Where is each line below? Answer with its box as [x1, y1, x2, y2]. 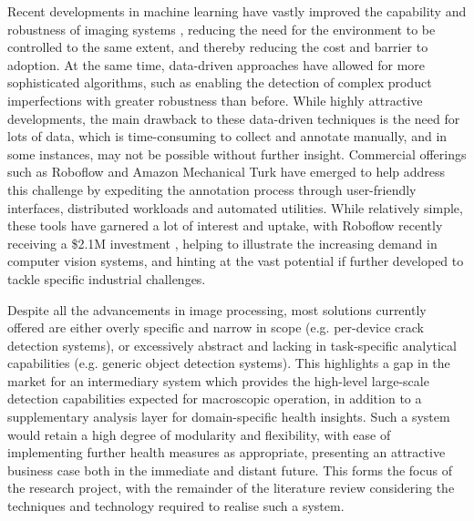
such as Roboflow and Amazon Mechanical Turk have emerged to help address [7, 162, 446, 181]
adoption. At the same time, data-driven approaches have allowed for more [7, 55, 426, 74]
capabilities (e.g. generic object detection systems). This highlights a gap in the [7, 353, 450, 373]
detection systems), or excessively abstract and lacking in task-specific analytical [7, 335, 457, 354]
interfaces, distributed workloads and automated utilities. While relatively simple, [7, 198, 463, 217]
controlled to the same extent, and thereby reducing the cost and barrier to [7, 37, 428, 56]
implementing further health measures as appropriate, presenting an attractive [7, 443, 446, 462]
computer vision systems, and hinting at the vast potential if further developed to [7, 251, 464, 271]
